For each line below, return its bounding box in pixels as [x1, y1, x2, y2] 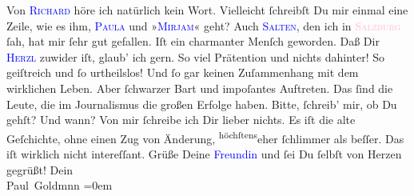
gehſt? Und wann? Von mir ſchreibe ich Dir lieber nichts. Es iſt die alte [6, 111, 356, 128]
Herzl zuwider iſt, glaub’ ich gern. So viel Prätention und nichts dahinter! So [6, 48, 385, 65]
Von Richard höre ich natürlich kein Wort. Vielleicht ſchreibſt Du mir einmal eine [6, 2, 408, 18]
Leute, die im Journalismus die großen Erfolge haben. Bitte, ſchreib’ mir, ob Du [6, 95, 397, 112]
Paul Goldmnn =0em [6, 177, 113, 194]
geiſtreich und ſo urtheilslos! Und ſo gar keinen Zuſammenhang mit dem [6, 64, 359, 81]
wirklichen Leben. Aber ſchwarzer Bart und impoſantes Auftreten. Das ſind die [6, 79, 393, 96]
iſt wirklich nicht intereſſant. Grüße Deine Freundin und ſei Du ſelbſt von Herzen [6, 146, 402, 162]
